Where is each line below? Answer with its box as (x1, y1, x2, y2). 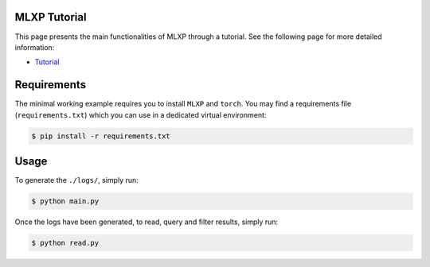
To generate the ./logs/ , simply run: (14, 176, 139, 185)
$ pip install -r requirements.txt (31, 131, 170, 141)
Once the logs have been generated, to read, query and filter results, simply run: (14, 217, 279, 226)
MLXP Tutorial (14, 10, 87, 24)
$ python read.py (31, 238, 100, 248)
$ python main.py (31, 197, 100, 206)
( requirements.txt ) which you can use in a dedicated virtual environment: (14, 110, 267, 119)
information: (14, 42, 55, 52)
